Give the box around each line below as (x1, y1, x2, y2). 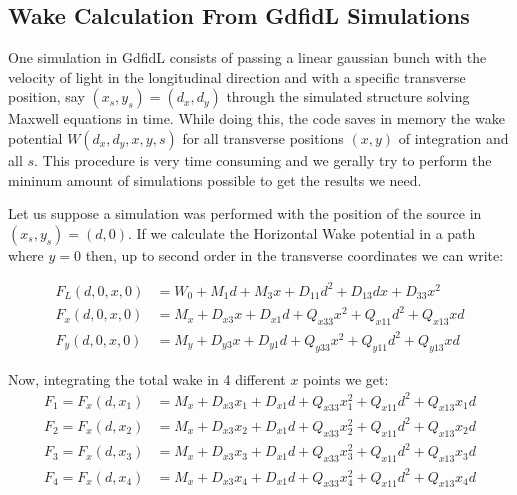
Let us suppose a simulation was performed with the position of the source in (8, 203, 482, 224)
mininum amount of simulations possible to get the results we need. (8, 169, 422, 190)
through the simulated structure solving (226, 86, 470, 107)
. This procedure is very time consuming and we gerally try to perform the (34, 149, 492, 170)
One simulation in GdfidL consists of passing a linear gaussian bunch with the (8, 47, 487, 68)
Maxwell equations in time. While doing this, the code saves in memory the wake (8, 108, 505, 129)
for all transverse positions (182, 127, 344, 148)
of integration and (398, 127, 509, 148)
